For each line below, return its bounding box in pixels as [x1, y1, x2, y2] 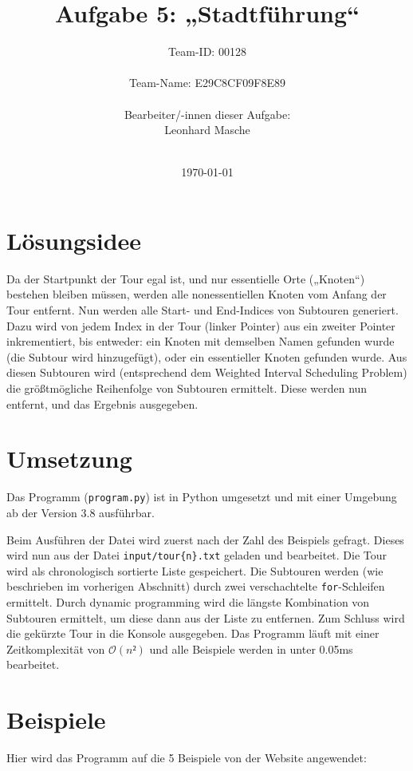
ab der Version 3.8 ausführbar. [6, 504, 155, 520]
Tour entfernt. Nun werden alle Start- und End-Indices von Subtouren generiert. [6, 302, 399, 318]
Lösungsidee [6, 223, 142, 256]
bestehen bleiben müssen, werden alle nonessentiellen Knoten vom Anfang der [6, 286, 387, 302]
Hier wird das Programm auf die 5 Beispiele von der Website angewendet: [6, 749, 367, 766]
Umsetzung [6, 442, 132, 475]
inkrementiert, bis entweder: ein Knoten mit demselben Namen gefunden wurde [6, 333, 395, 350]
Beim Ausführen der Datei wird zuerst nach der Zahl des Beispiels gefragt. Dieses [6, 531, 404, 548]
